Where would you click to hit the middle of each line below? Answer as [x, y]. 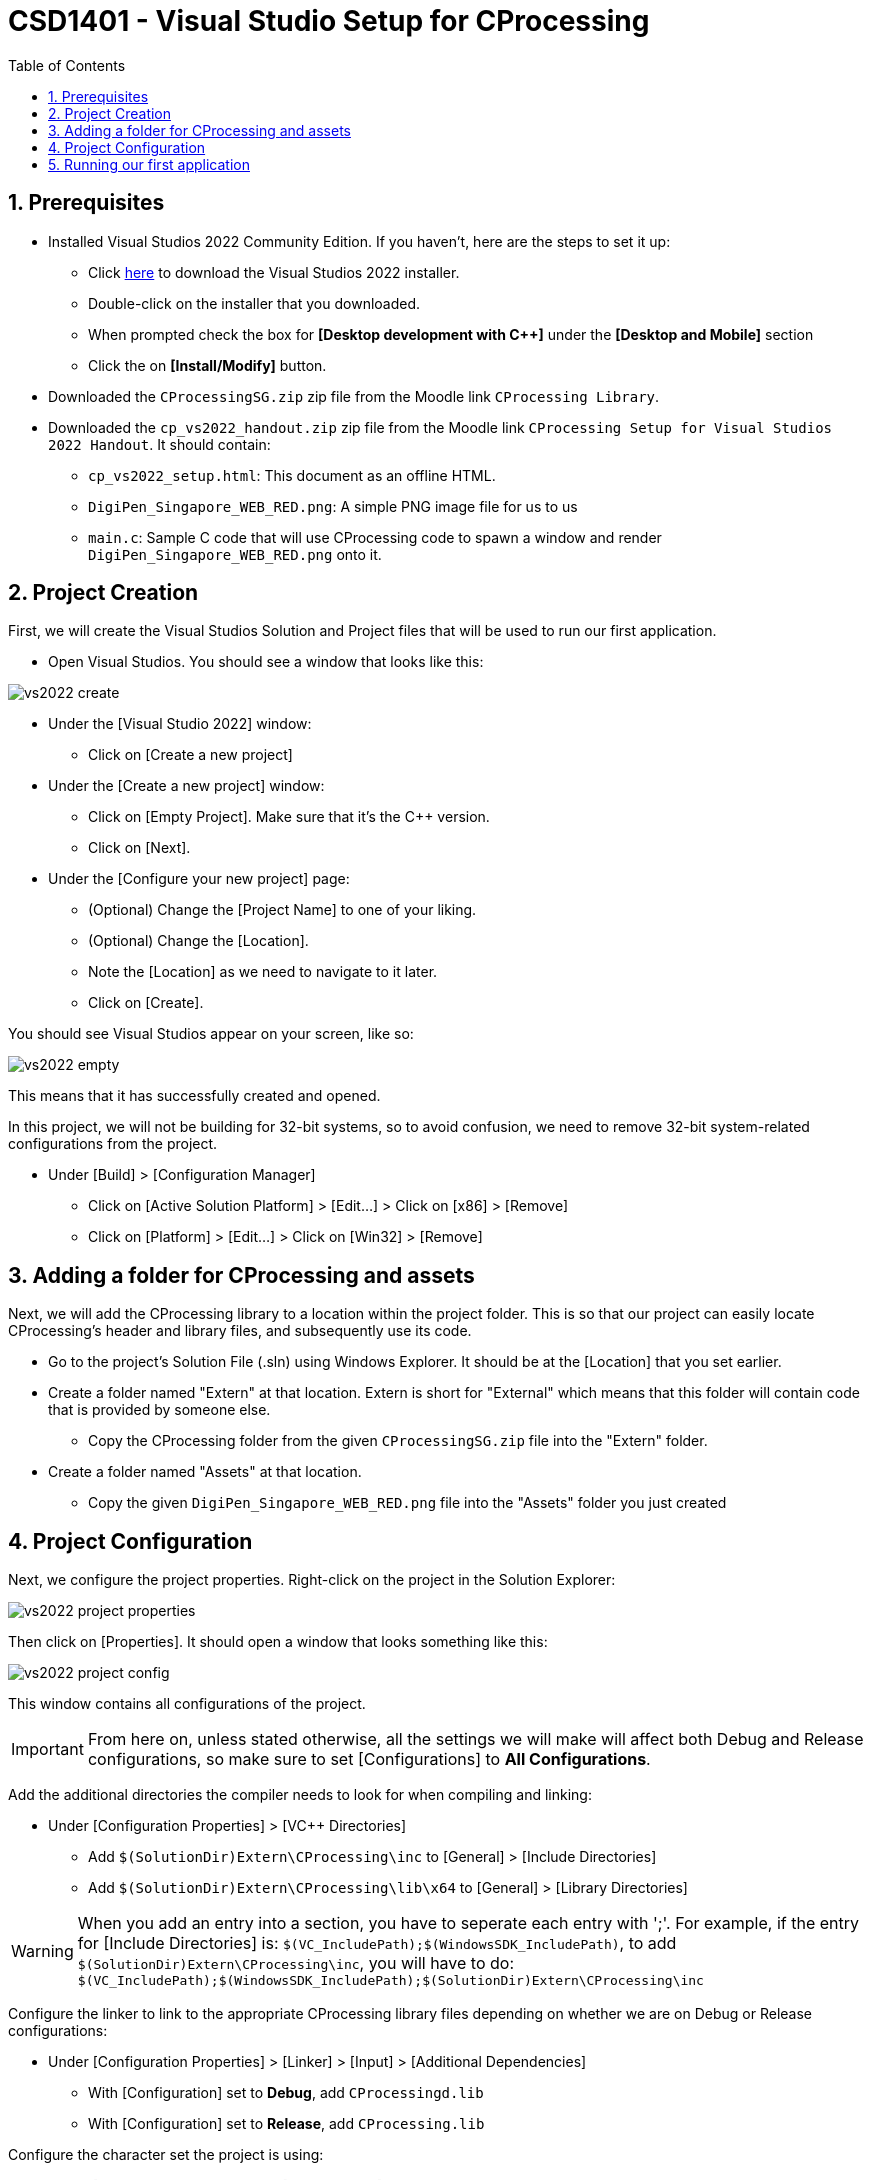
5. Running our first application [149, 164]
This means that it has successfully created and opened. [194, 1096]
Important [47, 1749]
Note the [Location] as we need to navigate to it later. [263, 972]
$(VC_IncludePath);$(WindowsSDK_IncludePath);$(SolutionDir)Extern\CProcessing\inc [390, 1981]
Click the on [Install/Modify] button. [207, 365]
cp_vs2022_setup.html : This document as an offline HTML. [292, 475]
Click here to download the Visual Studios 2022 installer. [274, 272]
